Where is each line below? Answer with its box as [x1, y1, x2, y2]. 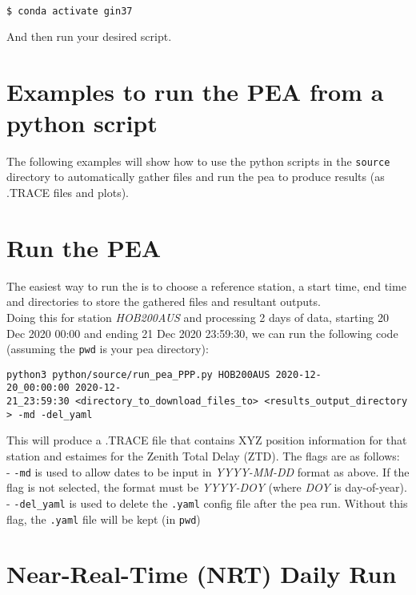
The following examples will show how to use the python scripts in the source [6, 152, 390, 169]
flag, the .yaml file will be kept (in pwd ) [6, 510, 201, 527]
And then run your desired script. [6, 27, 172, 44]
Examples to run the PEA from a [6, 74, 384, 107]
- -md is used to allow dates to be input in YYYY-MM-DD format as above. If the [6, 463, 410, 480]
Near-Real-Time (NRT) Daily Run [6, 557, 397, 590]
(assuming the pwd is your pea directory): [6, 340, 209, 357]
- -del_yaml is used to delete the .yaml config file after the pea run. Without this [6, 494, 408, 511]
